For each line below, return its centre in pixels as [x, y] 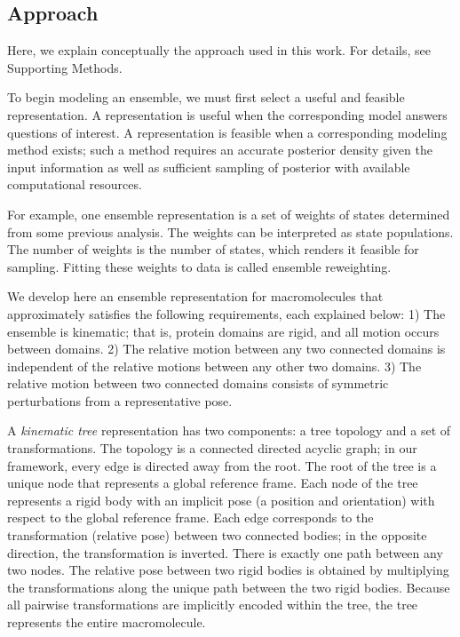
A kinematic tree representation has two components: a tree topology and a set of [229, 430]
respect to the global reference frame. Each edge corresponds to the [190, 518]
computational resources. [75, 184]
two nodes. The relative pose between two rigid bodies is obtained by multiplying [228, 570]
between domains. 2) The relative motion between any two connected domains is [226, 349]
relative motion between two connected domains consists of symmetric [198, 383]
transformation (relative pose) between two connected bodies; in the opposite [217, 535]
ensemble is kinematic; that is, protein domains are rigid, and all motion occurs [223, 331]
